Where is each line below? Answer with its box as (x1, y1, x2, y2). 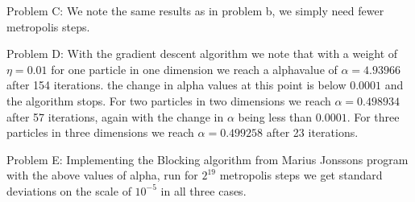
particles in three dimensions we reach (6, 124, 194, 141)
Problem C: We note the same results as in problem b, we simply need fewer (6, 2, 384, 19)
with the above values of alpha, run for (6, 167, 198, 183)
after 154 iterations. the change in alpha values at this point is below (6, 76, 347, 93)
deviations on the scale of (6, 182, 131, 199)
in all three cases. (160, 182, 247, 199)
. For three (347, 108, 400, 125)
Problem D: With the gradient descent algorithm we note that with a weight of (6, 45, 398, 62)
